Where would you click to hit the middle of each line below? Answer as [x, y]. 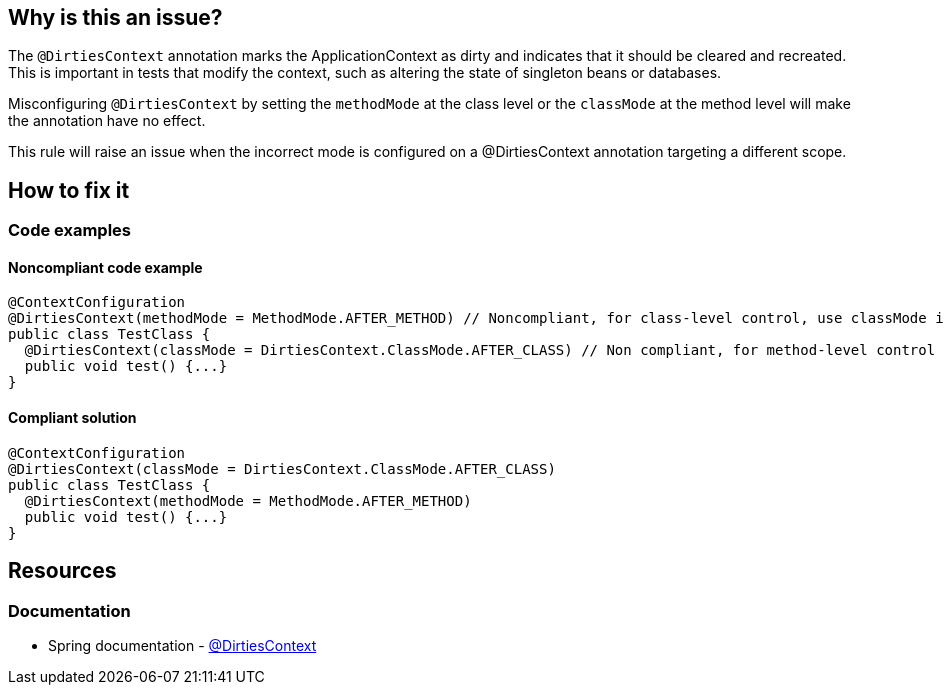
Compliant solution [72, 418]
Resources [62, 571]
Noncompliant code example [105, 267]
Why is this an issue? [115, 17]
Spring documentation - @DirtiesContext [182, 645]
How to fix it [69, 190]
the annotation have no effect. [107, 121]
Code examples [70, 230]
